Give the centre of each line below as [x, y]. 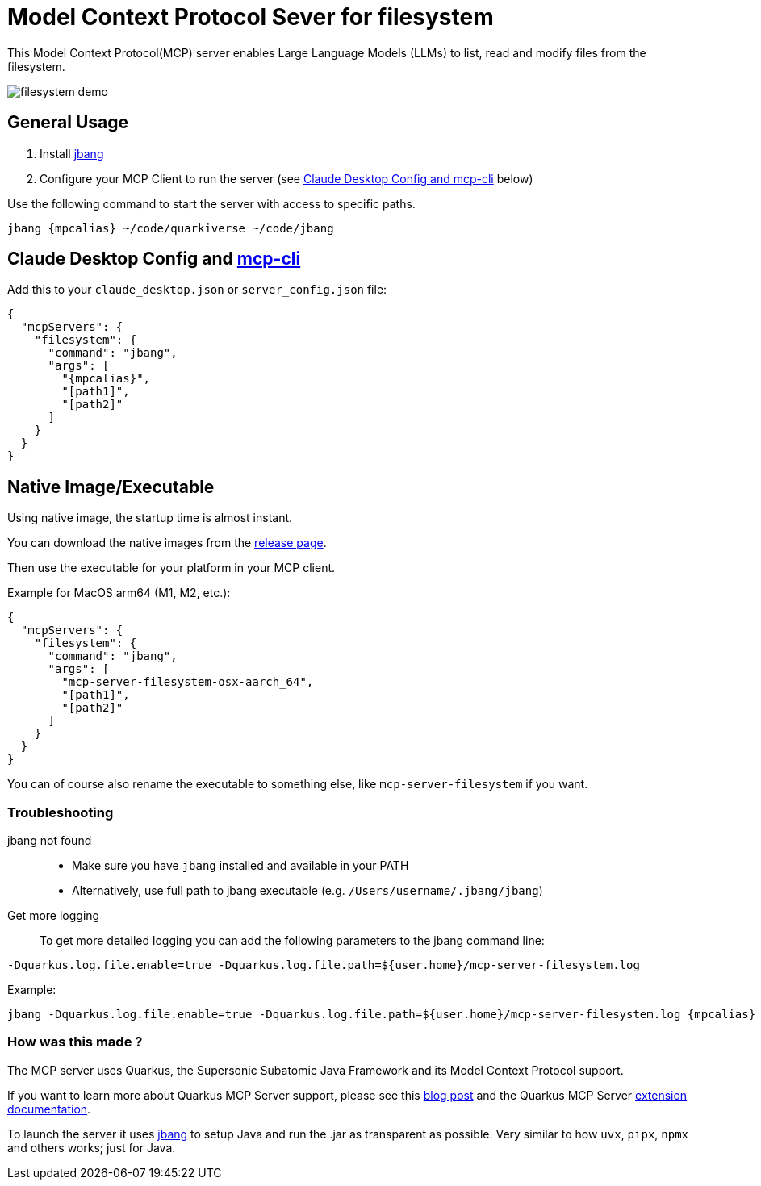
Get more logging [54, 916]
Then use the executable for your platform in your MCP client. [171, 568]
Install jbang [72, 153]
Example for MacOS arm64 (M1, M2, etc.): [119, 593]
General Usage [68, 123]
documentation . [49, 1109]
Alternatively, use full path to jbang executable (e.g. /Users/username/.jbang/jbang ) [307, 891]
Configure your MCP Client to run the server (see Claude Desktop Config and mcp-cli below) [286, 178]
